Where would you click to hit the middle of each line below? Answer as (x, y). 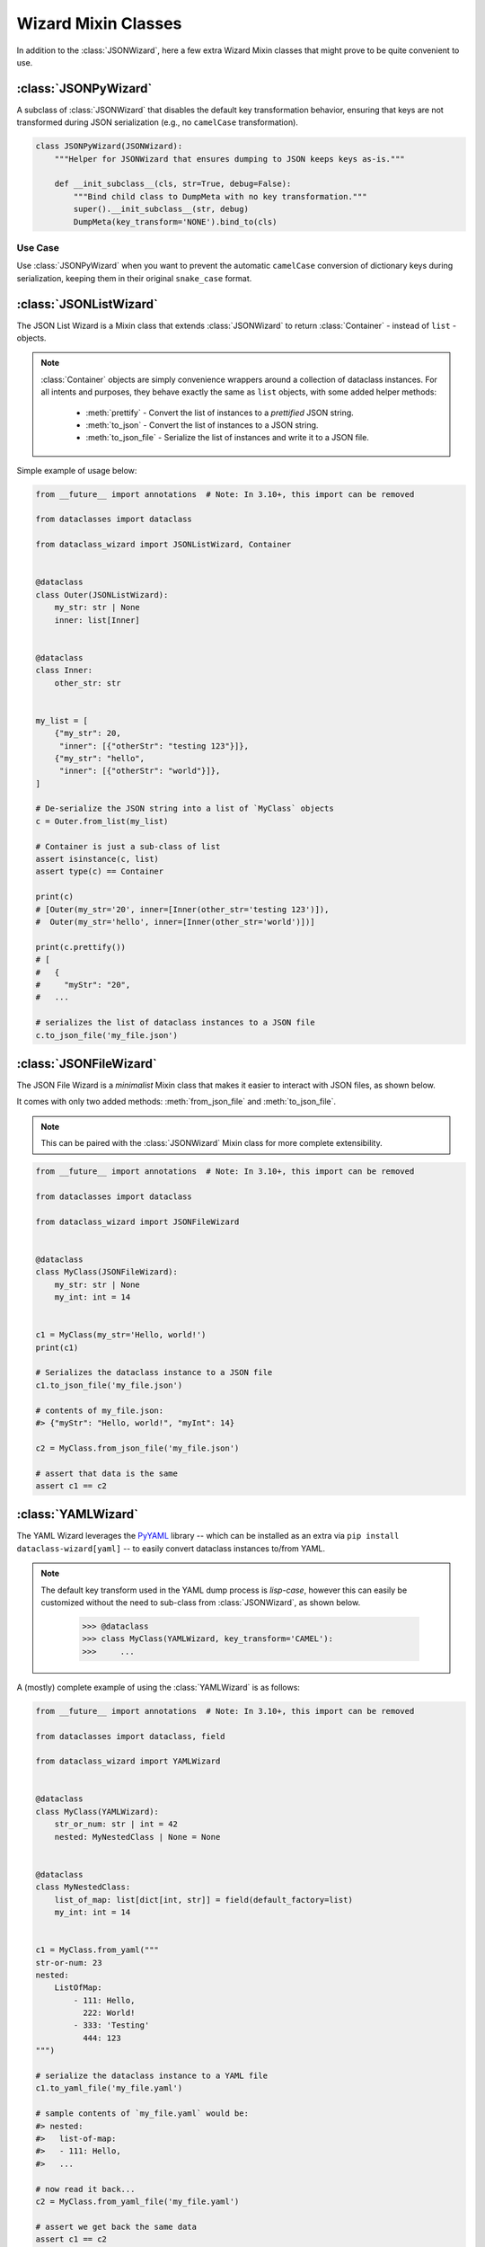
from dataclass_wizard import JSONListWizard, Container (163, 545)
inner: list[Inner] (97, 620)
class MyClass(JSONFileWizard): (107, 1272)
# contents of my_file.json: (100, 1410)
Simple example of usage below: (77, 470)
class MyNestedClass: (83, 1887)
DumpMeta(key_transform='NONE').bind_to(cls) (175, 222)
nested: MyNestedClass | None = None (137, 1837)
